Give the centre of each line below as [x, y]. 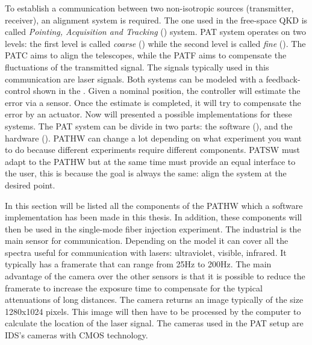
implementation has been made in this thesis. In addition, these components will [154, 217]
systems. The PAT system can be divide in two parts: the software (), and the [149, 126]
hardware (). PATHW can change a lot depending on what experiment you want [154, 138]
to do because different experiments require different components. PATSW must [152, 150]
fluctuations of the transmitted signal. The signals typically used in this [137, 67]
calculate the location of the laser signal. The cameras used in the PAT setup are [154, 323]
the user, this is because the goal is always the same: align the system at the [146, 173]
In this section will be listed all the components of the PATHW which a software [154, 205]
